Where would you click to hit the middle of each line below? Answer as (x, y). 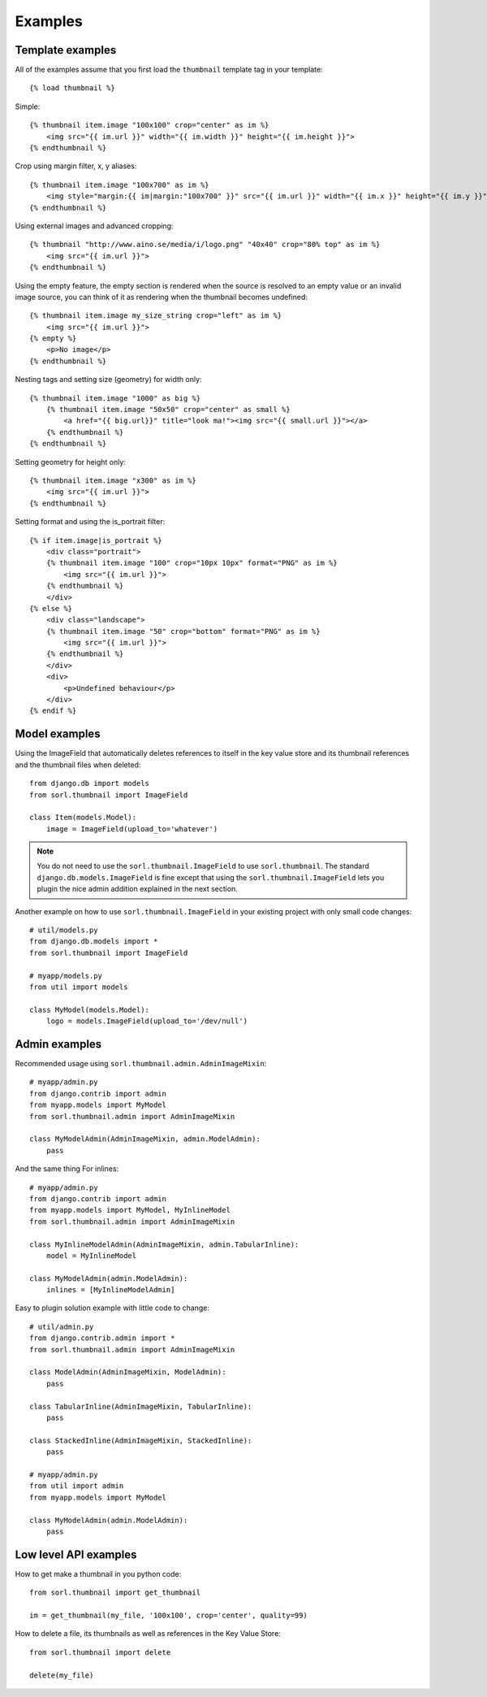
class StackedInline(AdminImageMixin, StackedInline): (141, 1440)
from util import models (79, 987)
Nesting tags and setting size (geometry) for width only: (108, 380)
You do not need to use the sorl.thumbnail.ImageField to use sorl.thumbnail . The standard (203, 866)
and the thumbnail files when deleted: (78, 765)
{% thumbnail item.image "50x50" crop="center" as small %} (168, 410)
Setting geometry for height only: (70, 462)
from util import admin (77, 1486)
